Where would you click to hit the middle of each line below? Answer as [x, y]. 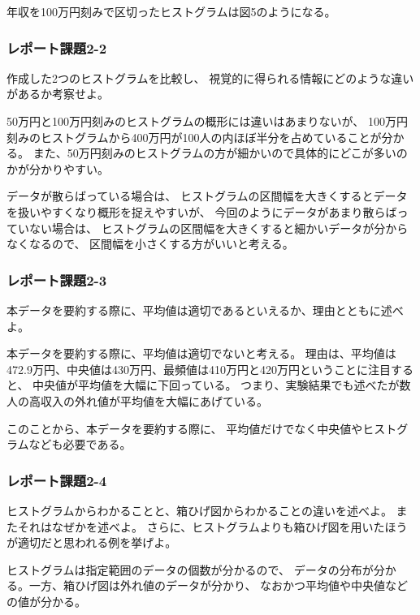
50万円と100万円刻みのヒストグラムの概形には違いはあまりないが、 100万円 [207, 121]
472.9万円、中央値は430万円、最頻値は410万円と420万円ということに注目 [199, 369]
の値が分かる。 [46, 601]
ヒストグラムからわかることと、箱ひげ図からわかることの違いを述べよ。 [199, 510]
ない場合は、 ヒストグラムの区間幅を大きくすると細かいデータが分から [219, 228]
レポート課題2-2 [57, 47]
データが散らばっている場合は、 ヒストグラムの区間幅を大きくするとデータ [207, 196]
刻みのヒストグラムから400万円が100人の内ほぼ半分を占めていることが [194, 137]
